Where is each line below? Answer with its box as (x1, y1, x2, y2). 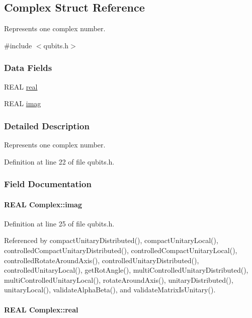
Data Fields (4, 61, 52, 74)
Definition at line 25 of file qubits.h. (4, 218, 115, 228)
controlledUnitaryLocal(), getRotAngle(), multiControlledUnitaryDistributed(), (4, 265, 248, 275)
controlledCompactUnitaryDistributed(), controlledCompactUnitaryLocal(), (4, 245, 237, 256)
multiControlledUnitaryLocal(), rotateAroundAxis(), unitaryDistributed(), (4, 274, 233, 285)
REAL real (4, 81, 38, 92)
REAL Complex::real (4, 304, 78, 314)
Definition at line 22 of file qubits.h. (4, 156, 115, 167)
